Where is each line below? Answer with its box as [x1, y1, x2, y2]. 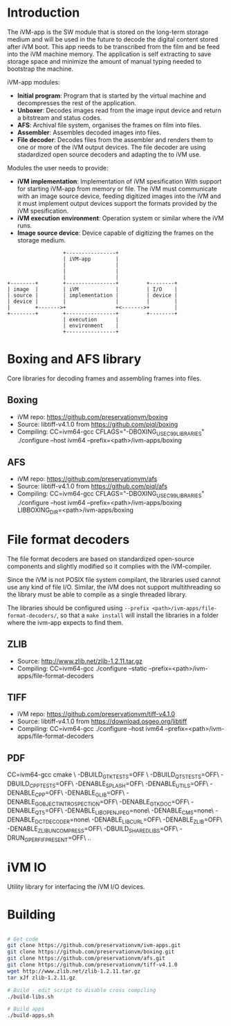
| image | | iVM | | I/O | [7, 285, 178, 292]
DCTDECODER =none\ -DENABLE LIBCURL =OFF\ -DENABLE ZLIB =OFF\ [35, 815, 223, 826]
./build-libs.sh [7, 993, 54, 1000]
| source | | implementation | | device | [7, 292, 178, 299]
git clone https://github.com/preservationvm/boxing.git [7, 948, 175, 955]
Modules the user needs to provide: [7, 163, 109, 172]
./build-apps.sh [7, 1012, 54, 1019]
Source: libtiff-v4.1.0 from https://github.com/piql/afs [17, 482, 168, 490]
